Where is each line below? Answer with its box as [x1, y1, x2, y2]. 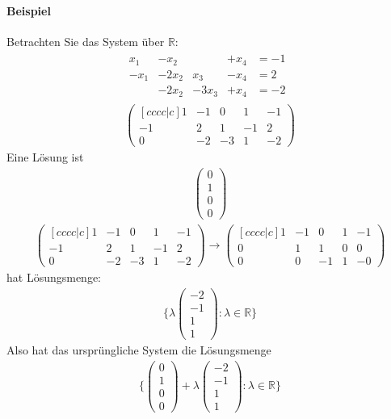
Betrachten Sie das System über [6, 32, 165, 49]
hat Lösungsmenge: [6, 269, 102, 286]
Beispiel [6, 2, 51, 19]
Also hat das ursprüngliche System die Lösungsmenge [6, 341, 271, 358]
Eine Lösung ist [6, 149, 84, 166]
